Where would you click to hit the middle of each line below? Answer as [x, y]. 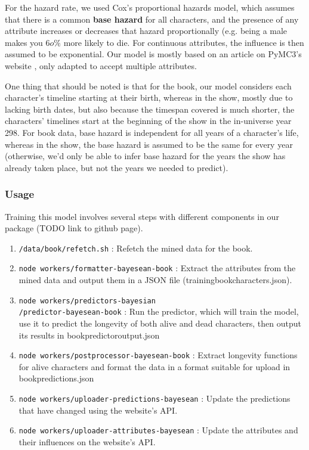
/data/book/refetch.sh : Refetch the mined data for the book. [136, 248]
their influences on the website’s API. [87, 441]
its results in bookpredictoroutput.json [89, 335]
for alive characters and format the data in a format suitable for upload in [154, 366]
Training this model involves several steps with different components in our [142, 216]
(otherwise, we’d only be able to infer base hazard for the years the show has [145, 156]
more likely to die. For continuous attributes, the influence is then [184, 42]
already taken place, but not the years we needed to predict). [117, 167]
